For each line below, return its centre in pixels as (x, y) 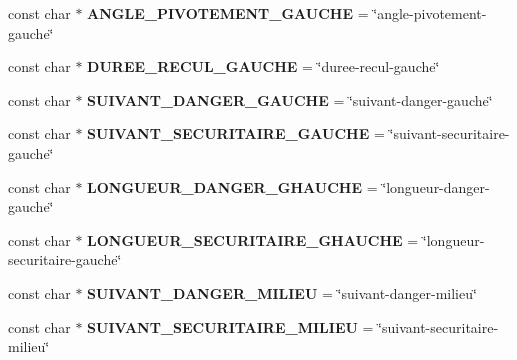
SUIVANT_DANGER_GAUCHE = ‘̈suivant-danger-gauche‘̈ (290, 99)
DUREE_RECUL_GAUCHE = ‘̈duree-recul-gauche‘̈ (263, 66)
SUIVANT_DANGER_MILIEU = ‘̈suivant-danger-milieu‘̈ (282, 292)
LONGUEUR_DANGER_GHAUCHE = (232, 186)
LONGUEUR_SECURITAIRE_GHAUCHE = (253, 239)
